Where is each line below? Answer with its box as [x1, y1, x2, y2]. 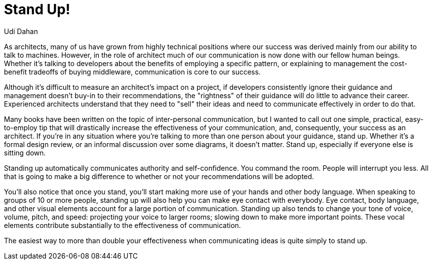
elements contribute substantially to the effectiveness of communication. [4, 221, 241, 229]
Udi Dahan [4, 27, 38, 36]
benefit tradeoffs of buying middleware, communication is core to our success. [4, 67, 261, 76]
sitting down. [4, 148, 46, 157]
